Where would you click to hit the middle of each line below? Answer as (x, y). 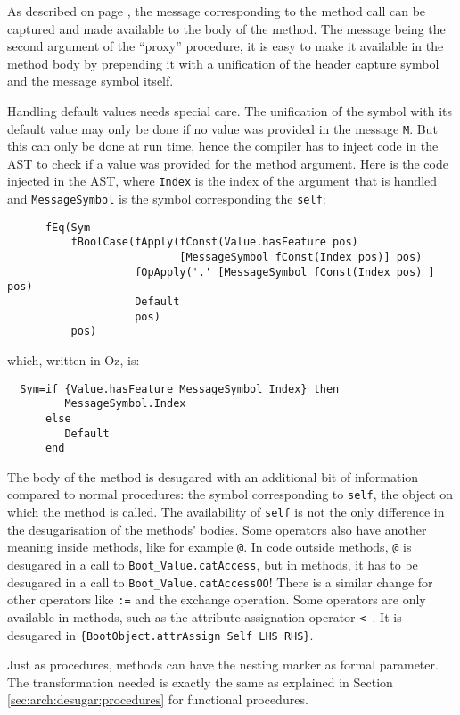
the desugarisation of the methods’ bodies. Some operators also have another (217, 529)
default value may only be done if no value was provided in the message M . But (222, 128)
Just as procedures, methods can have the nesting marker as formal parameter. (223, 665)
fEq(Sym (68, 227)
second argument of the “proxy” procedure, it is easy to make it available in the (226, 46)
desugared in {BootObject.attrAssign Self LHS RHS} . (160, 634)
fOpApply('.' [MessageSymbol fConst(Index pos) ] (285, 272)
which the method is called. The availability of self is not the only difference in (226, 512)
